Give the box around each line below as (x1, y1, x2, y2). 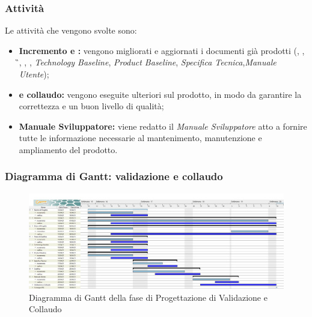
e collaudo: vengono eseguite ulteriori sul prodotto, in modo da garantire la (19, 88, 302, 100)
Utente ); (19, 68, 49, 80)
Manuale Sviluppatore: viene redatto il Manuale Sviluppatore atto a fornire (19, 119, 307, 132)
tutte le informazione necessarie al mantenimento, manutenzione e (19, 131, 262, 144)
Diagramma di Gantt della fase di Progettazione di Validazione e (29, 291, 268, 303)
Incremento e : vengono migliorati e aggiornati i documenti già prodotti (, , (19, 44, 305, 56)
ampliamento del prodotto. (19, 143, 118, 155)
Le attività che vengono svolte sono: (5, 24, 137, 37)
